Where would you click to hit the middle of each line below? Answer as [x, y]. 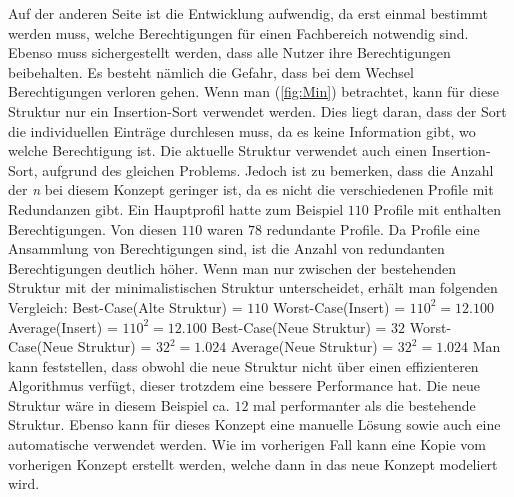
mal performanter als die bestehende [364, 404]
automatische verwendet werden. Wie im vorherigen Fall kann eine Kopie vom [247, 444]
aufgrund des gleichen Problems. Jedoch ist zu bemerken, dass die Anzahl [268, 169]
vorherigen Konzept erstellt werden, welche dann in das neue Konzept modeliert [253, 463]
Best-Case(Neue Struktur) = [299, 326]
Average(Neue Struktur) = [312, 346]
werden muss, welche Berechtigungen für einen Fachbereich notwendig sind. [238, 32]
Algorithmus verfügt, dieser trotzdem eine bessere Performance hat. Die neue [244, 385]
